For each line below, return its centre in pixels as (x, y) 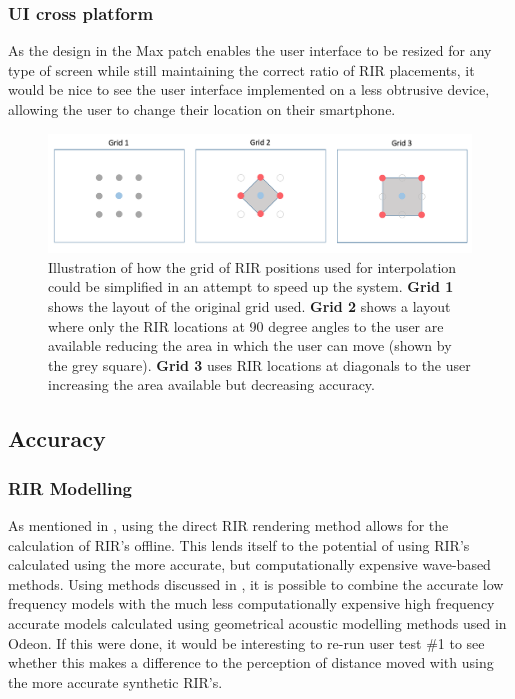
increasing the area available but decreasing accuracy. (211, 384)
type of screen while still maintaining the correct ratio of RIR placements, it (241, 69)
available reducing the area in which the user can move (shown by (250, 345)
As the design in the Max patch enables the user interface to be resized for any (250, 50)
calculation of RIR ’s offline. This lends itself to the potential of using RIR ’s (239, 544)
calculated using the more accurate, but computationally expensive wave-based (249, 564)
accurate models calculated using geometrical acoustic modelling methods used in (257, 622)
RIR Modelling (70, 487)
